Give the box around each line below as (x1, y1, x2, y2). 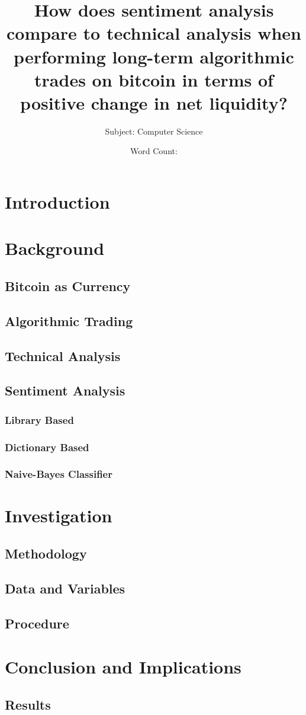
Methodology (5, 544, 87, 563)
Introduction (5, 190, 110, 214)
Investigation (5, 503, 112, 528)
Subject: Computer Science (105, 125, 203, 137)
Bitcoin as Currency (5, 277, 131, 295)
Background (5, 236, 105, 260)
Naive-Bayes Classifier (5, 467, 112, 481)
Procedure (5, 614, 69, 632)
